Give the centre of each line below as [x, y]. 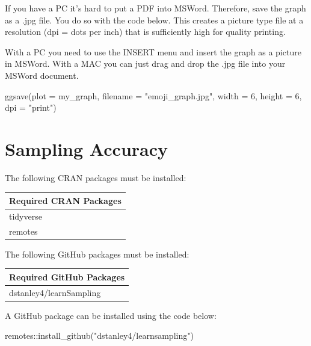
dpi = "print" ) [31, 107]
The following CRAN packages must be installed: [96, 177]
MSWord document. [42, 75]
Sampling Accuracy [87, 148]
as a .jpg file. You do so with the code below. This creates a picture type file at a [154, 20]
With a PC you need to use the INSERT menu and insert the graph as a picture [153, 51]
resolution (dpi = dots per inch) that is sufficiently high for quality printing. [145, 32]
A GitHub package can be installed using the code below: [111, 315]
